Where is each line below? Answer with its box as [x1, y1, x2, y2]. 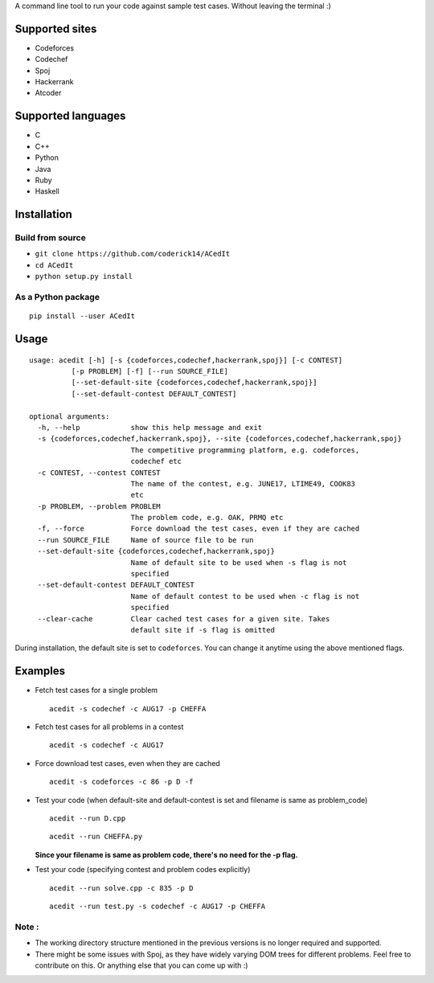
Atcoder [35, 88, 62, 98]
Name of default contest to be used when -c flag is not [130, 592, 360, 600]
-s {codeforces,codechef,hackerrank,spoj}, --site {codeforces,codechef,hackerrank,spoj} [37, 434, 402, 444]
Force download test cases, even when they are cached [35, 758, 220, 768]
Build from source [14, 232, 86, 244]
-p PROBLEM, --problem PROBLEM [37, 502, 161, 510]
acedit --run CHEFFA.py [49, 832, 143, 842]
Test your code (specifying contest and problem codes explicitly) [35, 865, 251, 874]
